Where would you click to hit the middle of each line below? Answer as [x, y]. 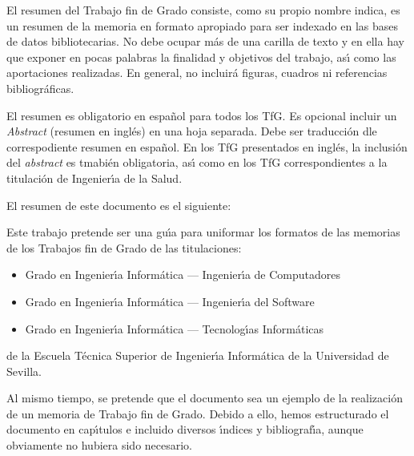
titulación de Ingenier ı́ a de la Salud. [94, 178]
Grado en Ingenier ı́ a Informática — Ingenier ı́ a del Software [170, 301]
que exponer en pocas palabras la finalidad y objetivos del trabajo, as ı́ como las [201, 56]
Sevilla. [24, 371]
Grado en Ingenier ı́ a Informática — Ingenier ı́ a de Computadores [183, 274]
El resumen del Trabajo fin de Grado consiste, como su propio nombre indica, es [203, 10]
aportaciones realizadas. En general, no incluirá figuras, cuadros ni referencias [197, 73]
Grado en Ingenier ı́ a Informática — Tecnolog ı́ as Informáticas [175, 328]
